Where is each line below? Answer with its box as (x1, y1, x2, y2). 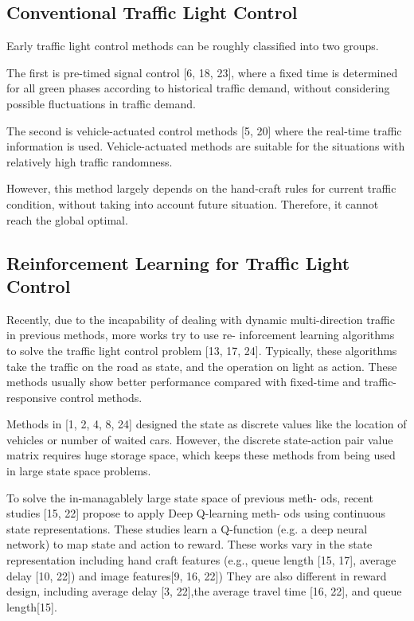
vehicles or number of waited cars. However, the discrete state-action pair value (6, 431, 393, 447)
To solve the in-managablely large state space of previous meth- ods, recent (6, 489, 373, 506)
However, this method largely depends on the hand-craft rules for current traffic (6, 180, 396, 197)
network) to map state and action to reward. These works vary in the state (6, 536, 373, 553)
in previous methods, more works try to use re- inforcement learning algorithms (6, 326, 395, 343)
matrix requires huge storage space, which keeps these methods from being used (6, 447, 396, 463)
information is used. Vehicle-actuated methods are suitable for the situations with (6, 138, 405, 154)
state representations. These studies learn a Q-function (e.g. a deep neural (6, 520, 368, 537)
